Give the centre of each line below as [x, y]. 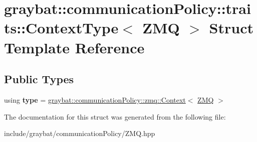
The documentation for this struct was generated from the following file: [115, 116]
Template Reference [74, 47]
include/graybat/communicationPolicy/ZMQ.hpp [80, 133]
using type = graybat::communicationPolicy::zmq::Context [95, 99]
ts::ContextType [61, 28]
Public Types [39, 79]
